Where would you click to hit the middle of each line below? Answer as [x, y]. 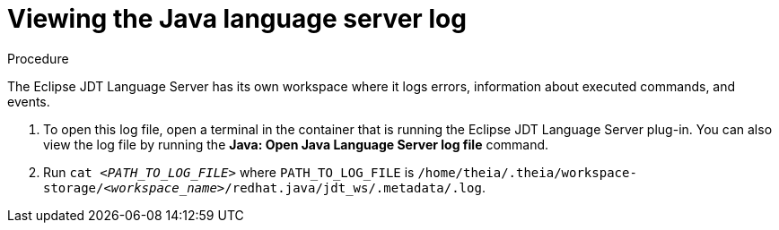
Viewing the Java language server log [237, 19]
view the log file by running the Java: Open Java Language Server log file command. [296, 144]
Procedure [38, 58]
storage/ [74, 187]
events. [29, 101]
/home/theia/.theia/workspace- [527, 172]
